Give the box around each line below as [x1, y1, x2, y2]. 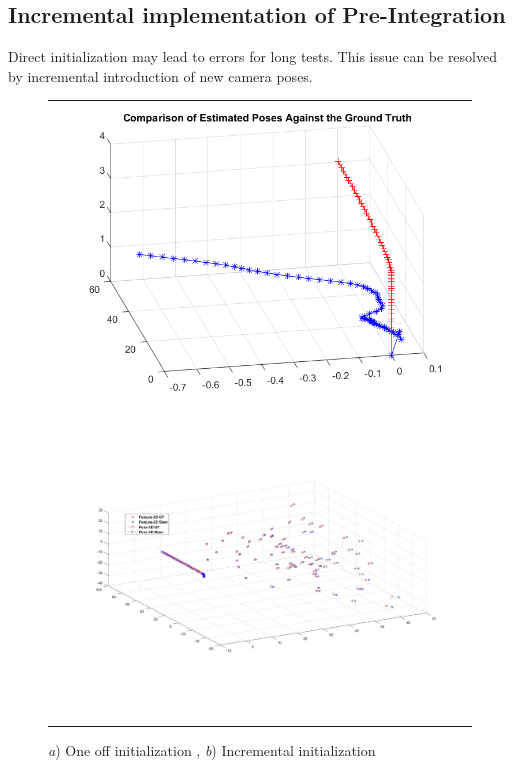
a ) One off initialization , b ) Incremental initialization [48, 739, 376, 760]
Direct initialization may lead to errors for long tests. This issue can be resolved [8, 46, 497, 67]
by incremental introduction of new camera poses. [8, 65, 313, 86]
